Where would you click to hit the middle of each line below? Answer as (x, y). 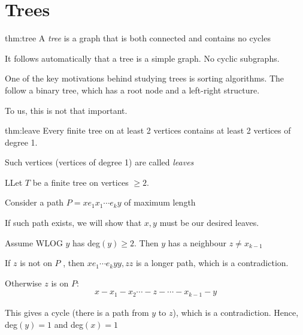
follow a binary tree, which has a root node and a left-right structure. (132, 90)
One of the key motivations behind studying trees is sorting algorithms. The (145, 78)
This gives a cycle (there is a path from (77, 312)
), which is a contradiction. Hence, (236, 312)
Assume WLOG (34, 242)
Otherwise (23, 283)
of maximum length (160, 202)
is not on (36, 263)
